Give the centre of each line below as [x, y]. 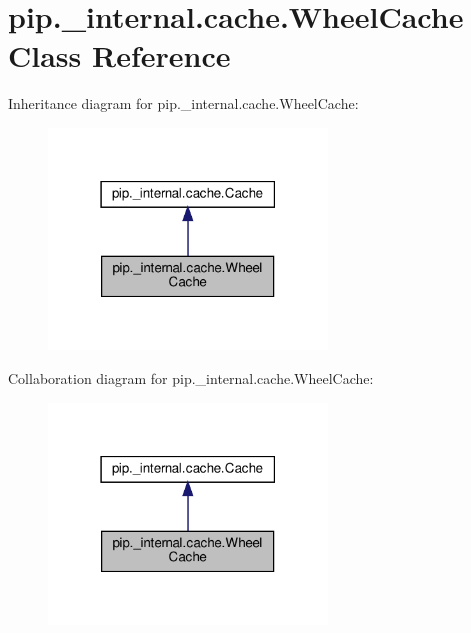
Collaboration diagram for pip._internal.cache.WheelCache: [191, 377]
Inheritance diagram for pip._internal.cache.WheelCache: [183, 103]
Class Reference [119, 55]
